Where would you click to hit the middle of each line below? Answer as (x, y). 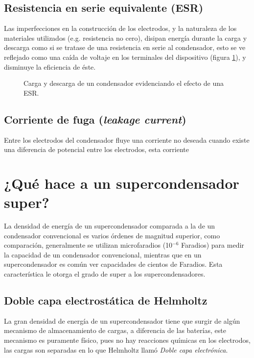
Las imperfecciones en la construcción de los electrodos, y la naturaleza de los (120, 28)
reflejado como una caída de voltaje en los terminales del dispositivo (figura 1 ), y (125, 57)
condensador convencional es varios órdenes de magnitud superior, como (112, 235)
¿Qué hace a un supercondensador (122, 183)
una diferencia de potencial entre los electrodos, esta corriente (97, 149)
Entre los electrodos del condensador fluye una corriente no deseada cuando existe (127, 140)
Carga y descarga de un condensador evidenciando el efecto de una (124, 83)
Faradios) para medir (213, 245)
